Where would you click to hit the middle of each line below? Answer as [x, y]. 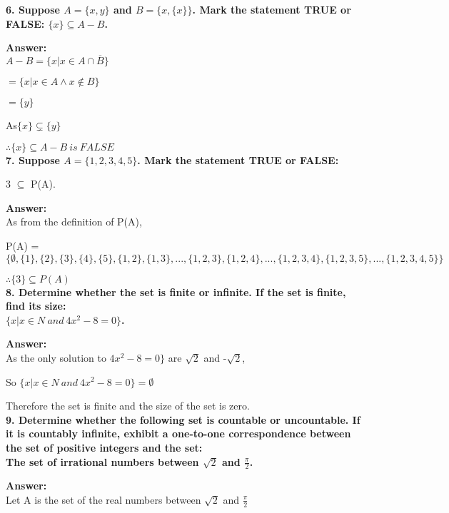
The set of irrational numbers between [102, 461]
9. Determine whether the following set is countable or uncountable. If [183, 419]
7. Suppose [33, 159]
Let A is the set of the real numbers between [104, 499]
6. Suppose [33, 9]
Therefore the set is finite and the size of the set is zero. [128, 406]
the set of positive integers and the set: [104, 447]
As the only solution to [56, 357]
